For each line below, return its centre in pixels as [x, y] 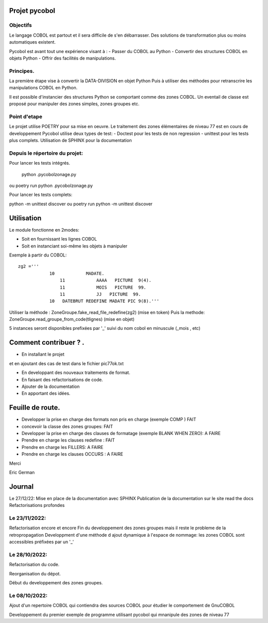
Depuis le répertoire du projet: [46, 153]
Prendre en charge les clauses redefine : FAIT [68, 440]
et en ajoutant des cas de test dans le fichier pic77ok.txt [67, 363]
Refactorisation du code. [34, 564]
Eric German [22, 472]
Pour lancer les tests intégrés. [40, 163]
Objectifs [21, 25]
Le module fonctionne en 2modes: [44, 230]
